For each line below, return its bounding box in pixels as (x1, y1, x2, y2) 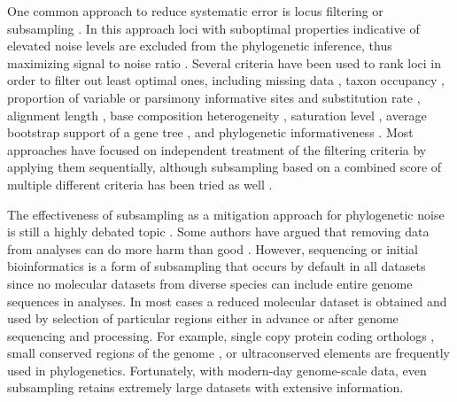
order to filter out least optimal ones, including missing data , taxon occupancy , (7, 71, 445, 89)
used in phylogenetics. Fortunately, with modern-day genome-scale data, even (7, 360, 427, 379)
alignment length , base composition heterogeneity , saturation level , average (7, 105, 427, 124)
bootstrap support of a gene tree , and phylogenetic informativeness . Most (7, 123, 414, 142)
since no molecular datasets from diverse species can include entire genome (7, 274, 413, 292)
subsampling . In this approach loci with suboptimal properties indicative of (7, 19, 420, 37)
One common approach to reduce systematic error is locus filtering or (7, 2, 383, 19)
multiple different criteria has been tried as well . (7, 174, 273, 193)
